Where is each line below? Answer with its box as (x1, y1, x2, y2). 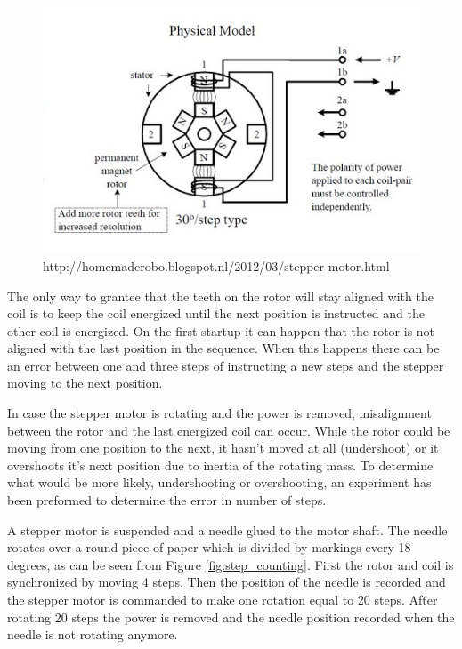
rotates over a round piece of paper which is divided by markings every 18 (7, 538, 411, 557)
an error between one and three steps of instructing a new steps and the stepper (7, 356, 444, 374)
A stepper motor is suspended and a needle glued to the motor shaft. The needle (7, 520, 448, 539)
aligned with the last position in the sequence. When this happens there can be (7, 339, 440, 357)
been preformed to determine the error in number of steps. (7, 491, 327, 509)
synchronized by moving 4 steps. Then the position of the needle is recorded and (7, 573, 446, 591)
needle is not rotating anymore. (7, 625, 178, 644)
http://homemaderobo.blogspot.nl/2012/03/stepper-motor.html (43, 256, 390, 275)
